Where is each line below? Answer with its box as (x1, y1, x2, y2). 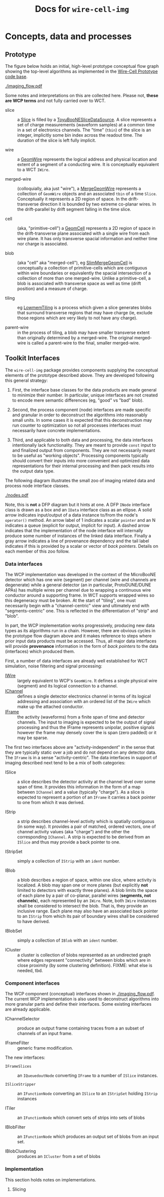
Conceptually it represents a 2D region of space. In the (17, 196, 128, 202)
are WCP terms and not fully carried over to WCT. (5, 98, 106, 103)
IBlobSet (5, 928, 22, 934)
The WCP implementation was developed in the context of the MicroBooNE (5, 572, 156, 578)
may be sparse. (17, 735, 49, 741)
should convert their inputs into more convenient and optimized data (12, 457, 150, 463)
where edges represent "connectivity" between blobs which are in (17, 957, 151, 963)
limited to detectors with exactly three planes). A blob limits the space (17, 887, 158, 893)
